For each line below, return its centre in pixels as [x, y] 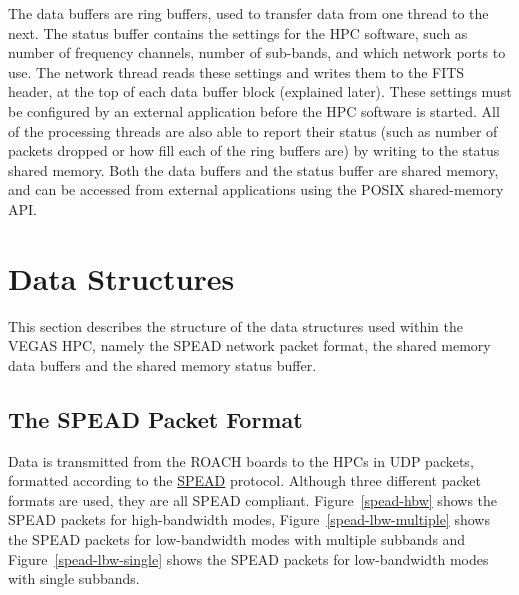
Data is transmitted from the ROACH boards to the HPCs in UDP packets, [241, 460]
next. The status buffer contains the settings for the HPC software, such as [238, 32]
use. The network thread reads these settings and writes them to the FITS [236, 71]
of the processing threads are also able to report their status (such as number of [253, 130]
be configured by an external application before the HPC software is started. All [254, 110]
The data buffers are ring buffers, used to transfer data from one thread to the [248, 13]
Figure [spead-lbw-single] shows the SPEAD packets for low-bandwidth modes [248, 558]
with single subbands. [74, 578]
